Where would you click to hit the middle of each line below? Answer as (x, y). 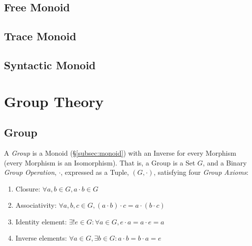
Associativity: (36, 205)
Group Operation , (30, 172)
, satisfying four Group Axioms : (201, 172)
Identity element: (41, 221)
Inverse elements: (41, 238)
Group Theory (54, 101)
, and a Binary (225, 162)
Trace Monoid (40, 36)
